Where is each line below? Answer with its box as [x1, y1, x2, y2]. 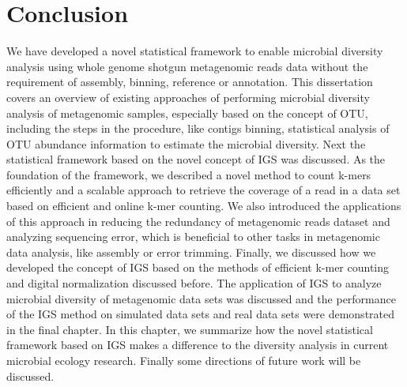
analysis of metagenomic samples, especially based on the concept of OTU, [6, 104, 368, 121]
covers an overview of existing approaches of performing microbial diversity [6, 88, 370, 105]
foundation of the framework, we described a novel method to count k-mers [6, 166, 371, 182]
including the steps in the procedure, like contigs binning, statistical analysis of [6, 120, 390, 137]
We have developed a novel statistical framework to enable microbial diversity [6, 43, 383, 59]
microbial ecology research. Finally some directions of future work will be [6, 352, 361, 368]
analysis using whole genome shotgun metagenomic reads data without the [6, 58, 368, 74]
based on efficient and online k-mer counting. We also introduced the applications [6, 197, 401, 214]
